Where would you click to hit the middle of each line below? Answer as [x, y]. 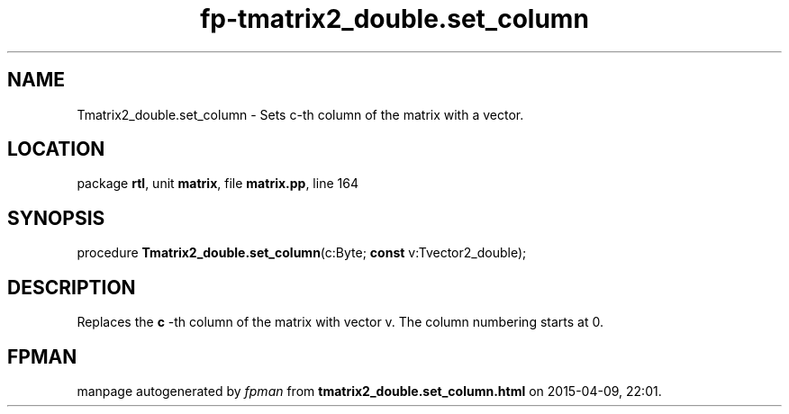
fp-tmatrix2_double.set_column [394, 19]
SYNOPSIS [56, 218]
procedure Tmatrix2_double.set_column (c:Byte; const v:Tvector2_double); [302, 253]
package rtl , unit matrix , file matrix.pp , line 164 [218, 184]
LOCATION [56, 149]
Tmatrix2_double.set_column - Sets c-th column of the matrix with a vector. [300, 114]
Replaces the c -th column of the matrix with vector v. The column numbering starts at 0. [340, 322]
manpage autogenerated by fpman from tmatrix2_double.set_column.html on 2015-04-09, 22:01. [369, 391]
